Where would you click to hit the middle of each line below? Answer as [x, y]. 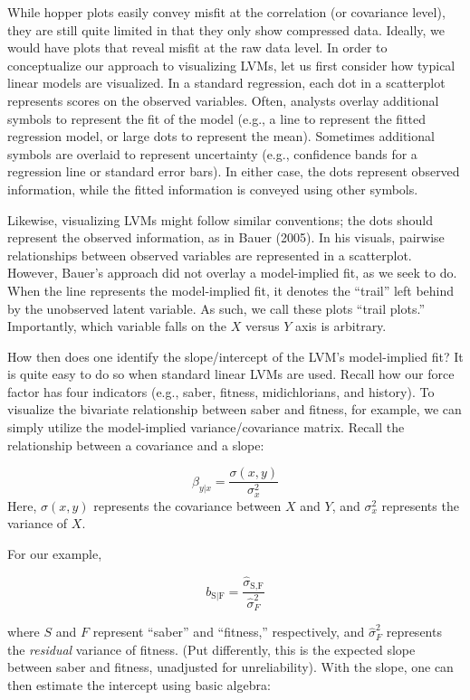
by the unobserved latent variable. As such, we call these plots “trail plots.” [216, 308]
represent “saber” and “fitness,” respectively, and [229, 632]
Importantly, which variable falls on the [117, 326]
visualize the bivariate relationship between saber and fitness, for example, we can [235, 409]
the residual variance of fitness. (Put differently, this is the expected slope [211, 649]
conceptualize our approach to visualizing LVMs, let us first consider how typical [231, 65]
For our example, [55, 553]
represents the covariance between [187, 505]
